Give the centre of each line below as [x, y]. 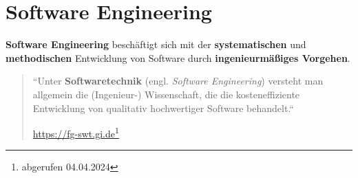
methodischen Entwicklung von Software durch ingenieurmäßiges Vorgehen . [178, 57]
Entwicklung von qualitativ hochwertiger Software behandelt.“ [163, 108]
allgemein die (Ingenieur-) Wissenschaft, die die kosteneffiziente [166, 94]
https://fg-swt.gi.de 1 [76, 132]
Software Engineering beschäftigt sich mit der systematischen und [156, 44]
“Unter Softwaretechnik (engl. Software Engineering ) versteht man [178, 81]
